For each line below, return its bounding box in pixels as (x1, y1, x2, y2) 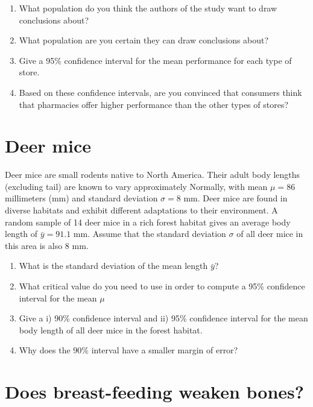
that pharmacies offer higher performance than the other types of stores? (19, 98, 289, 110)
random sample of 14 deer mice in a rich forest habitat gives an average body (5, 215, 291, 228)
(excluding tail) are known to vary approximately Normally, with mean (5, 180, 268, 192)
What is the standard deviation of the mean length (19, 259, 208, 272)
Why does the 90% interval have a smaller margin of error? (19, 344, 238, 356)
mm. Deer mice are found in (183, 192, 288, 204)
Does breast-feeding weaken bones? (5, 379, 304, 404)
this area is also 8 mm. (5, 239, 89, 251)
